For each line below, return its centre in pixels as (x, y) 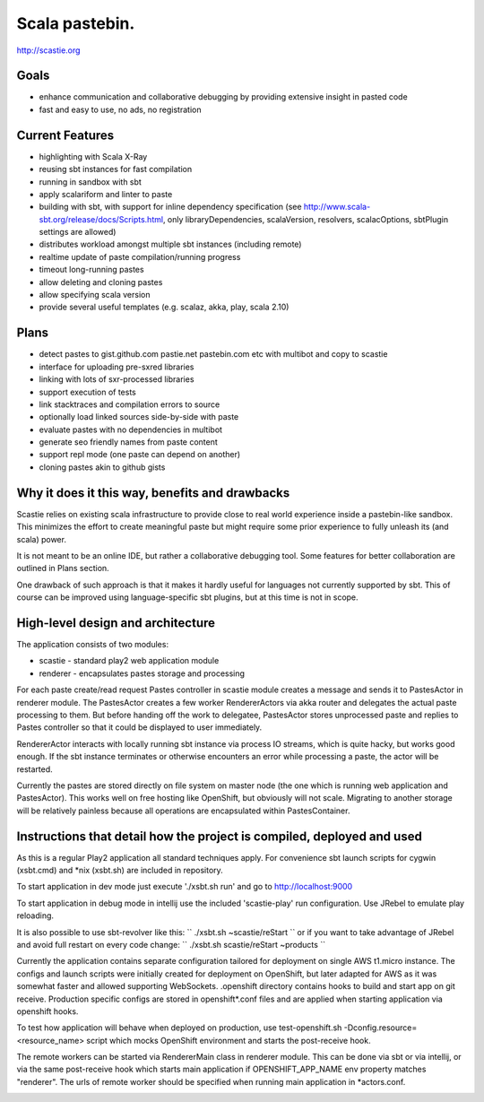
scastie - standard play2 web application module (129, 661)
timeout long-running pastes (91, 270)
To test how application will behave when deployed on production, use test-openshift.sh (179, 1028)
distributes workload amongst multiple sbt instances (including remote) (170, 244)
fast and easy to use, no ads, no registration (120, 109)
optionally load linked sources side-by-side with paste (139, 417)
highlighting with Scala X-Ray (93, 156)
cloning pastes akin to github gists (102, 467)
